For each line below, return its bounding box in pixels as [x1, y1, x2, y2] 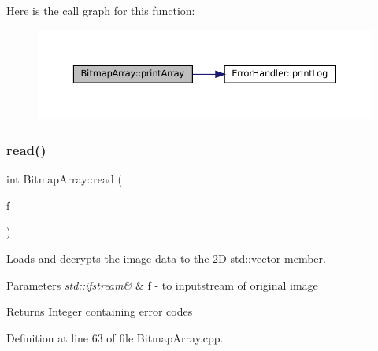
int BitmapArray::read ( [6, 171, 122, 187]
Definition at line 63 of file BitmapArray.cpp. [6, 329, 224, 345]
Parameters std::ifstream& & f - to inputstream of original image [6, 276, 318, 293]
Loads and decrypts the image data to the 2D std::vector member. [6, 250, 326, 267]
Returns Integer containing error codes [6, 303, 193, 320]
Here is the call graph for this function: [6, 2, 195, 18]
